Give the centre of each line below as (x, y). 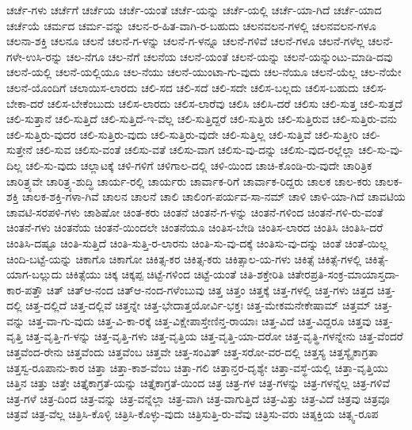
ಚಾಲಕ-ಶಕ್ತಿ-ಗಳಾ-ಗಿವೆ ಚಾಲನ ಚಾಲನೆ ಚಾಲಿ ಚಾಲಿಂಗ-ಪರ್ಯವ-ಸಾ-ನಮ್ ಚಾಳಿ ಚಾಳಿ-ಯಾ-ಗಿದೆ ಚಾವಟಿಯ (214, 196)
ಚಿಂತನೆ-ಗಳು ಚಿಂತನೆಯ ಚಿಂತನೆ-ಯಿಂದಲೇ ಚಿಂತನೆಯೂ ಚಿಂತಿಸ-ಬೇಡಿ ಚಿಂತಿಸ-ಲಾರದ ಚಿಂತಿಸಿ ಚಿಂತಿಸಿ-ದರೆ (195, 227)
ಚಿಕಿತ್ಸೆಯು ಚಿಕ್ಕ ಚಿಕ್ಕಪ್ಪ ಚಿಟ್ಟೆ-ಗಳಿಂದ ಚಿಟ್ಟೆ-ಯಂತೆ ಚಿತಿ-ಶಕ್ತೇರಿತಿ (175, 274)
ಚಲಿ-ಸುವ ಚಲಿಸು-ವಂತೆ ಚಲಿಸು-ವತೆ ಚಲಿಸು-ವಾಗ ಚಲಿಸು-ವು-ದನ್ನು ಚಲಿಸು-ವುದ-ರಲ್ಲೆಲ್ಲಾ (195, 150)
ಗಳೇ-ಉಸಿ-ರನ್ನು (35, 56)
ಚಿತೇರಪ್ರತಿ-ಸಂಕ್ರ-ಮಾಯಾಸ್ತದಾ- (343, 274)
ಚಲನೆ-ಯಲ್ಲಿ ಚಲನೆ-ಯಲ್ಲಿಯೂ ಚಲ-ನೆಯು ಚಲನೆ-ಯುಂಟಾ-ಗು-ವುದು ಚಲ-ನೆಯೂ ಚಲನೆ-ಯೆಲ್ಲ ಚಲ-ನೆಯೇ (204, 72)
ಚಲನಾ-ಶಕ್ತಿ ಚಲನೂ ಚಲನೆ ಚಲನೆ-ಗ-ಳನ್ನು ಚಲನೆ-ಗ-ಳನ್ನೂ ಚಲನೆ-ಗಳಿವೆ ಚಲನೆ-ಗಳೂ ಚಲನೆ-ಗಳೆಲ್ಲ (185, 41)
